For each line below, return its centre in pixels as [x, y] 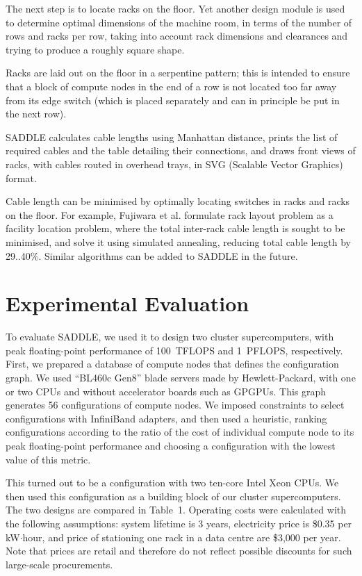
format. [21, 178]
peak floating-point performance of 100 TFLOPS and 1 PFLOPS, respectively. [174, 350]
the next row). [36, 114]
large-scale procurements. [59, 564]
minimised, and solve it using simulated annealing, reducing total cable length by [178, 241]
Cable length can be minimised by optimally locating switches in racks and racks [178, 201]
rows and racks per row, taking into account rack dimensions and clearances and [177, 36]
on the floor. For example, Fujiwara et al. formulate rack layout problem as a [170, 214]
